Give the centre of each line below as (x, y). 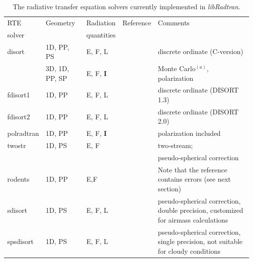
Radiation (101, 22)
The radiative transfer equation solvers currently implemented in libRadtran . (126, 6)
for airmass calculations (193, 220)
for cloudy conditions (189, 251)
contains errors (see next (194, 179)
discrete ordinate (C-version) (200, 51)
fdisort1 (19, 95)
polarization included (189, 133)
